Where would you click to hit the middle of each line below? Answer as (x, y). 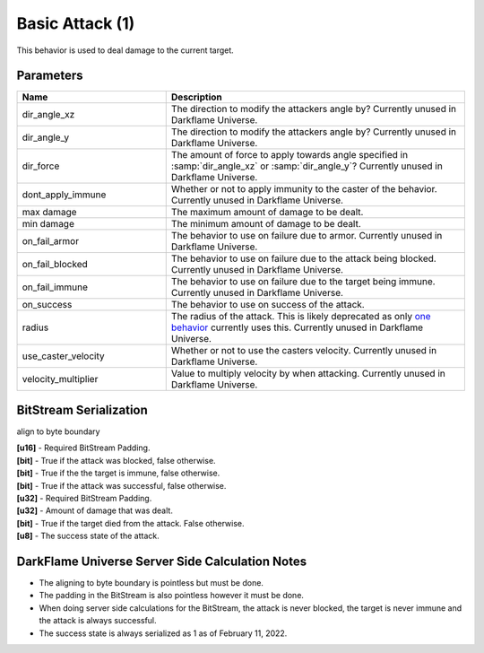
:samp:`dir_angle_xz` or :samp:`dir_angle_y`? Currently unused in (307, 166)
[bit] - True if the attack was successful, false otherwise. (121, 485)
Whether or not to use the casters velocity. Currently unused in (304, 351)
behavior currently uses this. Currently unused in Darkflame (297, 327)
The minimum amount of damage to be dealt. (266, 224)
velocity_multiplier (60, 379)
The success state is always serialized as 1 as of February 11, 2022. (163, 633)
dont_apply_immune (64, 195)
